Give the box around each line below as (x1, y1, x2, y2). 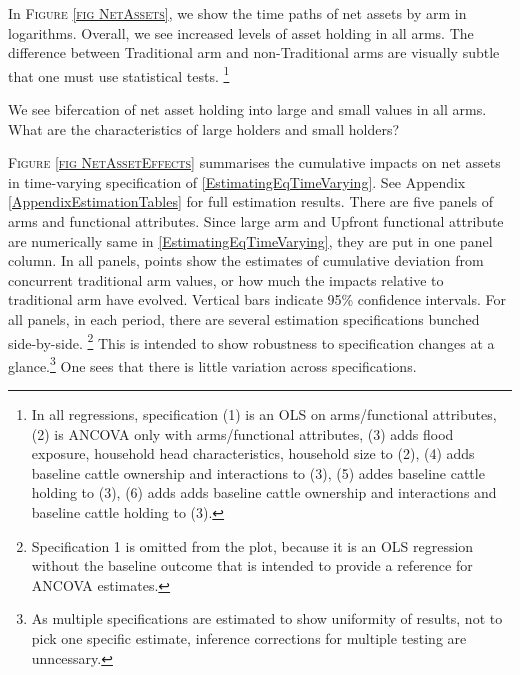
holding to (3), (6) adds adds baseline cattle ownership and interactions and (31, 482, 497, 503)
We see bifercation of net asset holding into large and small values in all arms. (8, 99, 487, 120)
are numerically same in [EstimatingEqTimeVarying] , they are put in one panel (8, 230, 493, 251)
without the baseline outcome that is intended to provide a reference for (31, 555, 473, 576)
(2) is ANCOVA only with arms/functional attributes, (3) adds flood (31, 423, 454, 444)
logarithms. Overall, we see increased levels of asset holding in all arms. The (8, 22, 474, 43)
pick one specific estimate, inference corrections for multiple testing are (31, 628, 467, 648)
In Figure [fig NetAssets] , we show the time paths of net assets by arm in (8, 3, 467, 23)
